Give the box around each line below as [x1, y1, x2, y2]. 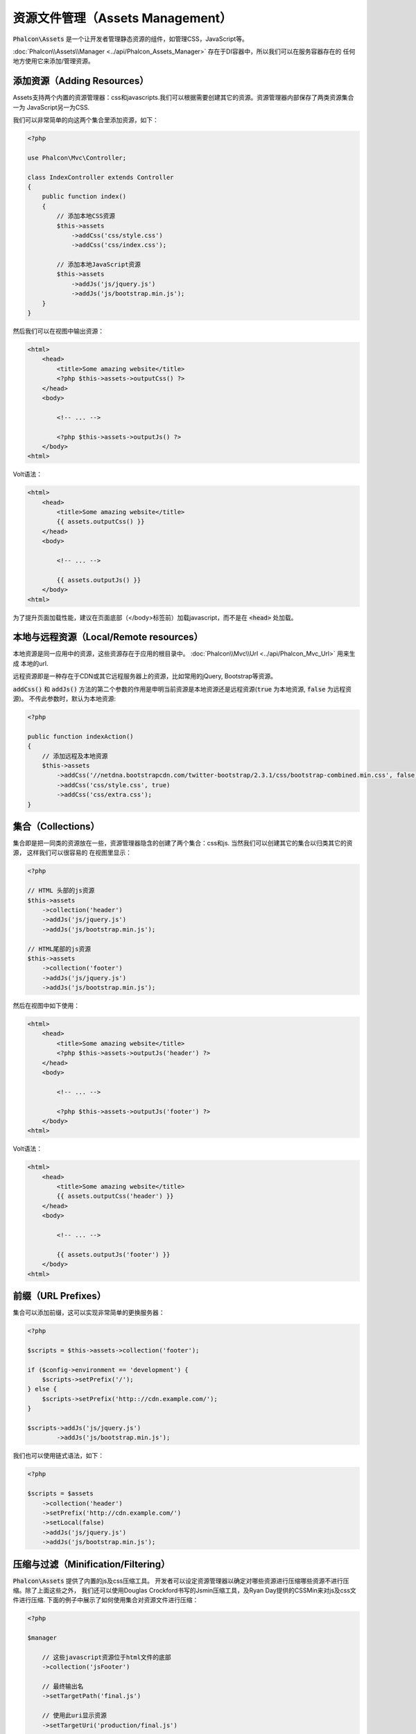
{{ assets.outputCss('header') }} [56, 1192, 174, 1200]
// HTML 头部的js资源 [27, 886, 95, 895]
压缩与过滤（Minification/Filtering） [12, 1558, 171, 1570]
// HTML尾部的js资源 [27, 945, 92, 953]
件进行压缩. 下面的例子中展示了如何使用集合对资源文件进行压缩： [12, 1596, 199, 1604]
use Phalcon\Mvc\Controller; [27, 153, 127, 162]
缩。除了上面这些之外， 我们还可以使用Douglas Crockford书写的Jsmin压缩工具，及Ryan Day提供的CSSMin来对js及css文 [12, 1586, 356, 1595]
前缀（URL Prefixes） [12, 1290, 107, 1302]
